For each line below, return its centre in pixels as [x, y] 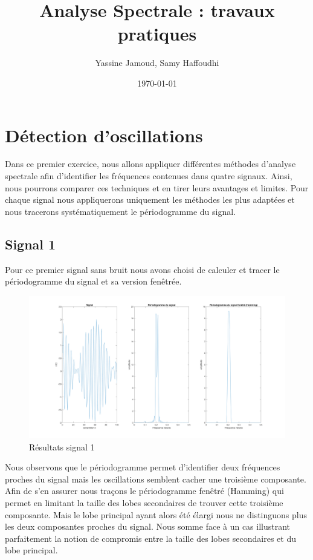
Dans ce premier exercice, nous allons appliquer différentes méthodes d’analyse [150, 164]
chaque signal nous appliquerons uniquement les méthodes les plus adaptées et [150, 199]
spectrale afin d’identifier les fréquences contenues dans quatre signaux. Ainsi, [149, 176]
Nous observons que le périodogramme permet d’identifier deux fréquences [143, 467]
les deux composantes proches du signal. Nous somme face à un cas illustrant [148, 526]
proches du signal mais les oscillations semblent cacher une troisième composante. [156, 479]
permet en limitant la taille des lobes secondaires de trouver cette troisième [144, 502]
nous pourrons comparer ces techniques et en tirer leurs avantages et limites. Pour [157, 187]
